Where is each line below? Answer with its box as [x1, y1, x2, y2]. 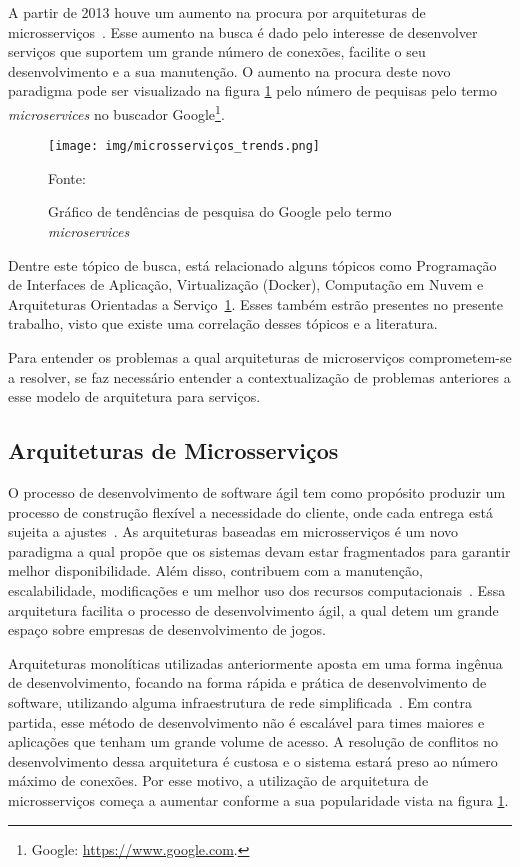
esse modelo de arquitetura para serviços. [8, 386, 261, 407]
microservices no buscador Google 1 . [8, 100, 225, 124]
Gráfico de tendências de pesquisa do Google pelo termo [48, 201, 392, 222]
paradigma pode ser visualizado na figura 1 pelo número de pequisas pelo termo [8, 80, 497, 101]
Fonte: [48, 167, 86, 188]
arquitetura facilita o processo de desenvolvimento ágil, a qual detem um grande [8, 599, 499, 620]
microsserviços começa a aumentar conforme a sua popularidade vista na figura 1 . [8, 789, 509, 810]
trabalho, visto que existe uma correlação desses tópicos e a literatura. [8, 313, 438, 334]
